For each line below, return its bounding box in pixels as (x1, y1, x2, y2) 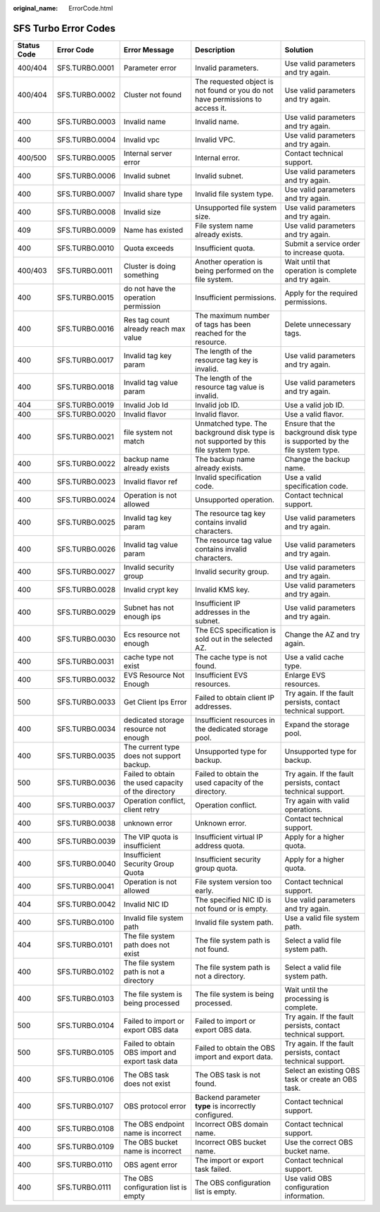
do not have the (123, 283, 176, 293)
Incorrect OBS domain (194, 1119, 269, 1129)
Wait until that (284, 257, 331, 267)
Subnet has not (123, 603, 175, 613)
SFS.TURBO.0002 (56, 90, 116, 99)
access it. (194, 103, 227, 113)
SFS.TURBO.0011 (56, 265, 113, 275)
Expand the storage (284, 719, 350, 729)
